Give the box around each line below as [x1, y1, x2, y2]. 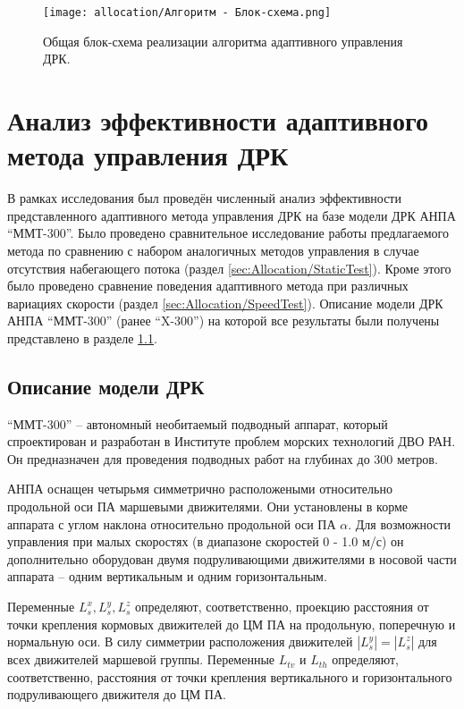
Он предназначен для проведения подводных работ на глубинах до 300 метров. [7, 449, 438, 468]
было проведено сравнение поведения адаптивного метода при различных [7, 276, 409, 295]
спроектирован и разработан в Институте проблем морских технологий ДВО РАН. [7, 432, 456, 451]
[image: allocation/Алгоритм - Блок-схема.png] [43, 6, 332, 19]
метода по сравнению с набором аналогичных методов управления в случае [7, 241, 419, 259]
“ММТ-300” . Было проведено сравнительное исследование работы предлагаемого [7, 224, 450, 242]
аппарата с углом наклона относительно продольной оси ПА [7, 514, 336, 533]
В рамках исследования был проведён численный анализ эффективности [7, 189, 401, 207]
